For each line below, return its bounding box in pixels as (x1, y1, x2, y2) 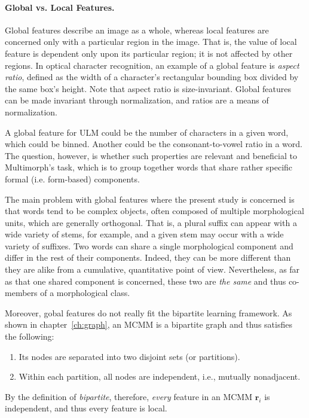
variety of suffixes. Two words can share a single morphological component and (5, 239, 293, 252)
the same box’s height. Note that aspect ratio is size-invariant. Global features (5, 82, 291, 94)
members (5, 286, 38, 299)
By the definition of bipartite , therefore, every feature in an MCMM (5, 390, 253, 402)
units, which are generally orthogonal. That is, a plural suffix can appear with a (5, 216, 297, 228)
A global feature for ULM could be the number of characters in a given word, (5, 126, 289, 138)
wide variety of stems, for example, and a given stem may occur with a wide (5, 228, 284, 240)
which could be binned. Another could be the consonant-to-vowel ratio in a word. (5, 138, 302, 150)
